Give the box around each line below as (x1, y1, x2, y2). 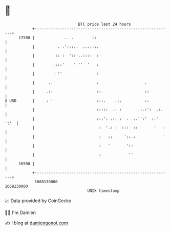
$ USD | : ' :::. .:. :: (5, 98, 150, 103)
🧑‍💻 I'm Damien (5, 209, 36, 216)
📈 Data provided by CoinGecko (5, 198, 72, 204)
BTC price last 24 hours (78, 22, 131, 27)
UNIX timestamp (87, 188, 120, 193)
